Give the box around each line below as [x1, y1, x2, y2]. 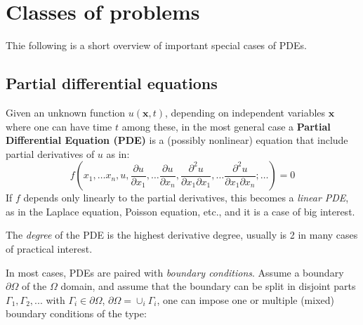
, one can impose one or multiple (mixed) [157, 292, 335, 307]
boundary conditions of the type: [6, 306, 147, 321]
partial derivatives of [6, 146, 95, 161]
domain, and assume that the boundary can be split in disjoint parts [60, 279, 356, 293]
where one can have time [6, 119, 112, 133]
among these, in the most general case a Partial [121, 119, 331, 133]
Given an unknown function [6, 105, 126, 119]
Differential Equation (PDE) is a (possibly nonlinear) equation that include [6, 133, 348, 147]
